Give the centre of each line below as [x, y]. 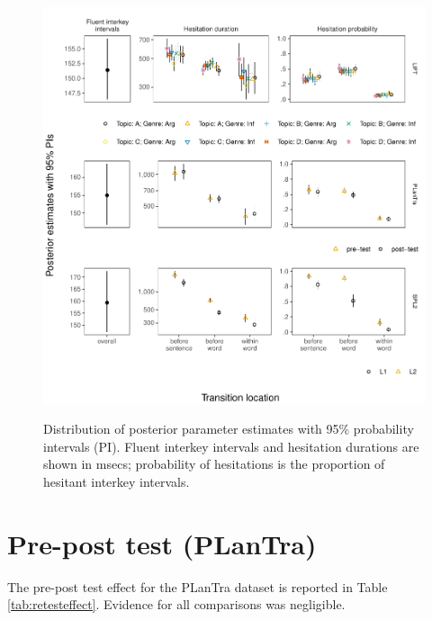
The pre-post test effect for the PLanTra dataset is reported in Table [198, 586]
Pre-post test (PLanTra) [162, 543]
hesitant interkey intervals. [117, 481]
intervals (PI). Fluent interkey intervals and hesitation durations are [231, 446]
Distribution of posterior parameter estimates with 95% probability [229, 429]
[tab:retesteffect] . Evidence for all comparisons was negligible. [176, 604]
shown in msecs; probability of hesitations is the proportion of [214, 464]
